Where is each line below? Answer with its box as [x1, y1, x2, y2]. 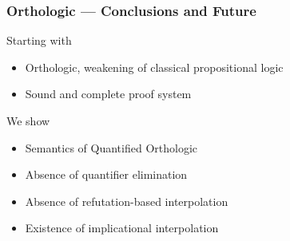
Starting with [6, 32, 72, 49]
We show [6, 113, 50, 128]
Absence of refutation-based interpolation [25, 192, 228, 209]
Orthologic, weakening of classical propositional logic [25, 58, 284, 75]
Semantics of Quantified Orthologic [25, 139, 197, 156]
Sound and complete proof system [25, 85, 192, 102]
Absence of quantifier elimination [25, 166, 188, 183]
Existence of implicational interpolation [25, 219, 219, 236]
